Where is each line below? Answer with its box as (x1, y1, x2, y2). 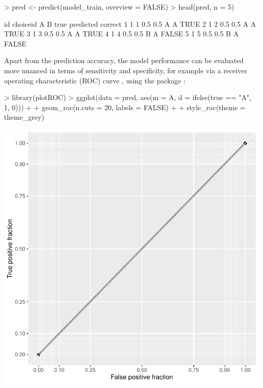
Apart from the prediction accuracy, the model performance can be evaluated (4, 55, 244, 66)
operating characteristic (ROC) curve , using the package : (4, 75, 186, 85)
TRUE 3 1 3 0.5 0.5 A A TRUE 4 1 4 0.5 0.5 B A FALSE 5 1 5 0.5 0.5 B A (4, 28, 239, 39)
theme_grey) (4, 112, 45, 122)
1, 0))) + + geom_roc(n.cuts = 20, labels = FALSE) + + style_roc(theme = (4, 102, 246, 112)
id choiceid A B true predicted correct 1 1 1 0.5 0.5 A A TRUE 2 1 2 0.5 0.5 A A (4, 18, 256, 29)
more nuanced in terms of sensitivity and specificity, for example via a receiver (4, 65, 247, 75)
